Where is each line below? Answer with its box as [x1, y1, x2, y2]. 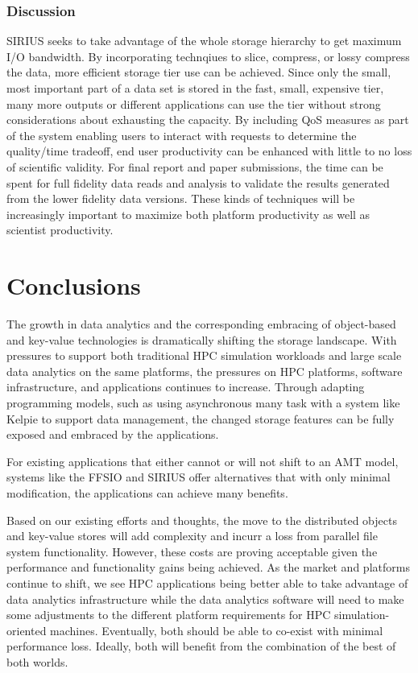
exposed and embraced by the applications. [6, 426, 219, 443]
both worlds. [6, 653, 68, 670]
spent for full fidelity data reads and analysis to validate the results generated [6, 174, 390, 191]
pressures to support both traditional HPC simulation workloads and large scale [6, 347, 402, 364]
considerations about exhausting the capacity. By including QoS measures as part [6, 111, 409, 128]
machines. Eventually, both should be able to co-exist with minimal [50, 621, 383, 638]
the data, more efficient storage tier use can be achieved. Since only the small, [6, 64, 391, 81]
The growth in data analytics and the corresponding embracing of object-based [6, 316, 396, 332]
